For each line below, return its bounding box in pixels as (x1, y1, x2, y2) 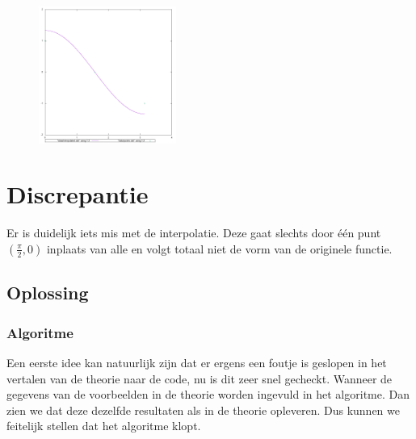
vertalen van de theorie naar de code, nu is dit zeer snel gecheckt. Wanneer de (6, 370, 393, 387)
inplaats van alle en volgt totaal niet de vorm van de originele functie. (46, 240, 393, 257)
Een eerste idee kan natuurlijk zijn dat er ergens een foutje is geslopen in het (6, 353, 387, 370)
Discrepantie (6, 178, 149, 211)
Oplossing (6, 280, 89, 305)
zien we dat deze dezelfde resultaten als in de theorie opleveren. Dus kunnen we (6, 401, 400, 418)
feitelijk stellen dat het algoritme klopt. (6, 417, 201, 434)
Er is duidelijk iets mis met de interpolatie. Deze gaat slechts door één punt (6, 224, 381, 241)
